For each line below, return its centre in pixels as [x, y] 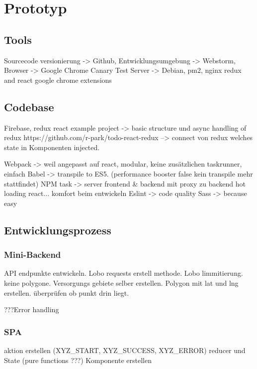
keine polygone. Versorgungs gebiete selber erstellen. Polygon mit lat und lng [121, 282]
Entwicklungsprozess [58, 230]
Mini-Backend [33, 255]
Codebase [29, 106]
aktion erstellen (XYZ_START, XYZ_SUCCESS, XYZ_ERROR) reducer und [125, 350]
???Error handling [32, 309]
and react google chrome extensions [58, 80]
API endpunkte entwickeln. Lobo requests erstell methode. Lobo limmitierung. [124, 273]
